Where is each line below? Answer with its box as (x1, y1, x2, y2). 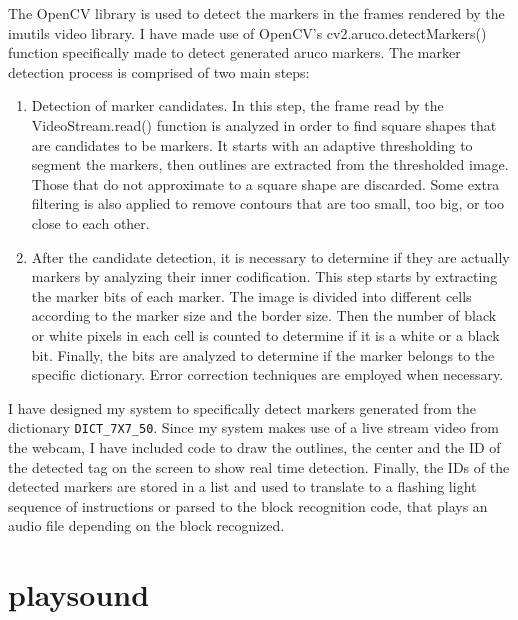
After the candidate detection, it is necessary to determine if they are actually (31, 246, 510, 267)
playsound (8, 574, 150, 615)
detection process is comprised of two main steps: (8, 61, 310, 82)
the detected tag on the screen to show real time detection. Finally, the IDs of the (8, 456, 510, 477)
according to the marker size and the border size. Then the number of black (31, 305, 497, 326)
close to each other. (31, 212, 150, 233)
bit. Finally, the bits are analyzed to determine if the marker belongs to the (31, 344, 495, 365)
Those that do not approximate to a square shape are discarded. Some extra (31, 173, 500, 194)
